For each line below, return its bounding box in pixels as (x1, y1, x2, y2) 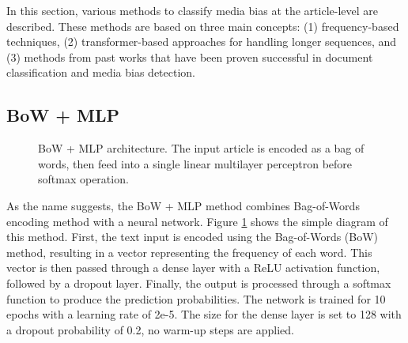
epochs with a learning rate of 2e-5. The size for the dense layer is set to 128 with (6, 306, 402, 322)
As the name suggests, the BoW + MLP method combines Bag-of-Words (6, 197, 360, 213)
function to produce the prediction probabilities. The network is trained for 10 (6, 290, 386, 307)
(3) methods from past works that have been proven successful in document (6, 48, 373, 65)
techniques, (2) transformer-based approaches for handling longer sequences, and (6, 33, 397, 50)
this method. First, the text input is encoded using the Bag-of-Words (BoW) (6, 228, 379, 245)
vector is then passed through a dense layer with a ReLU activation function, (6, 259, 380, 276)
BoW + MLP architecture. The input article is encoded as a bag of (38, 140, 365, 156)
